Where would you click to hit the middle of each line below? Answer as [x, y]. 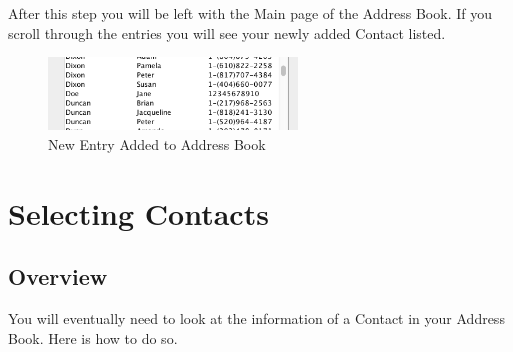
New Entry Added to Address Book [157, 143]
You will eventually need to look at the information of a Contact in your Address [256, 317]
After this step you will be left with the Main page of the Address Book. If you [250, 13]
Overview [58, 276]
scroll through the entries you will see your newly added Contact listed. [227, 32]
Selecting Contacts [138, 212]
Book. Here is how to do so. [93, 337]
